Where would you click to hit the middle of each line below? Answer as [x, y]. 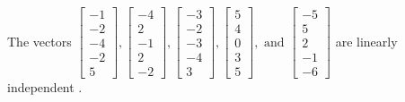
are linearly [366, 41]
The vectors [40, 41]
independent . [45, 87]
